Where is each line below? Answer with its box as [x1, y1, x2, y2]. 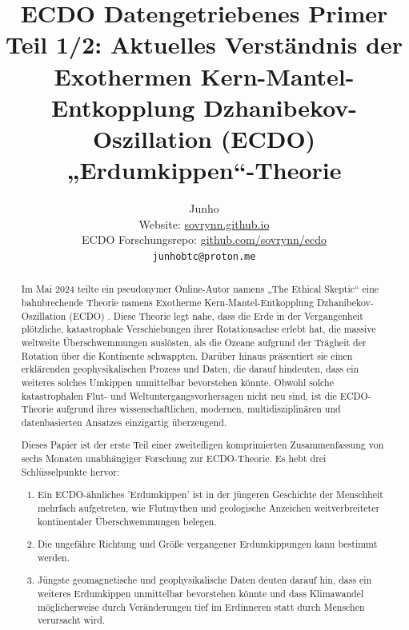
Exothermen [54, 59, 192, 92]
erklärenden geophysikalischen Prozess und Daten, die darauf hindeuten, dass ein [21, 362, 359, 376]
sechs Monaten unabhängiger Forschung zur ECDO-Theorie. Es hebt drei [21, 452, 327, 465]
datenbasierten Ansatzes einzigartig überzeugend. [21, 415, 227, 429]
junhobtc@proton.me [152, 250, 256, 262]
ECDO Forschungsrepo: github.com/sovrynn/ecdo [82, 231, 327, 248]
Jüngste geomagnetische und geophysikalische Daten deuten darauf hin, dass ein [38, 573, 372, 587]
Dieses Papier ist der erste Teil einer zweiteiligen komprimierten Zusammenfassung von [21, 438, 384, 452]
